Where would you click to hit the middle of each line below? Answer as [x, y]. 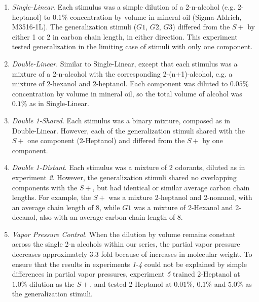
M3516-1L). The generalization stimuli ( [74, 27]
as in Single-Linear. [59, 103]
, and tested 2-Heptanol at [131, 283]
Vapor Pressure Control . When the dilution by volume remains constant [124, 234]
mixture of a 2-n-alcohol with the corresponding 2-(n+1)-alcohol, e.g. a [122, 73]
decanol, [25, 217]
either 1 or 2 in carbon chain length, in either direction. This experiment [125, 36]
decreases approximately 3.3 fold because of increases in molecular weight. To [132, 254]
